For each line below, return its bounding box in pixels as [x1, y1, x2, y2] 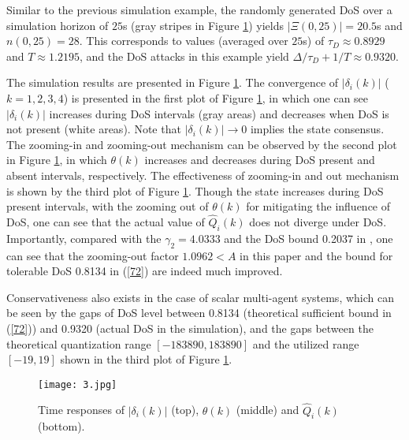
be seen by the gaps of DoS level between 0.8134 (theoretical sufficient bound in [6, 304, 392, 321]
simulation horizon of [6, 17, 109, 33]
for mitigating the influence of [246, 198, 391, 214]
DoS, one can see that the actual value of [6, 213, 205, 229]
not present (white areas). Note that [6, 121, 181, 137]
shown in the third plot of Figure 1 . [60, 351, 232, 367]
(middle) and [236, 401, 299, 418]
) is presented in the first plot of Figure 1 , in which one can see [63, 89, 369, 106]
